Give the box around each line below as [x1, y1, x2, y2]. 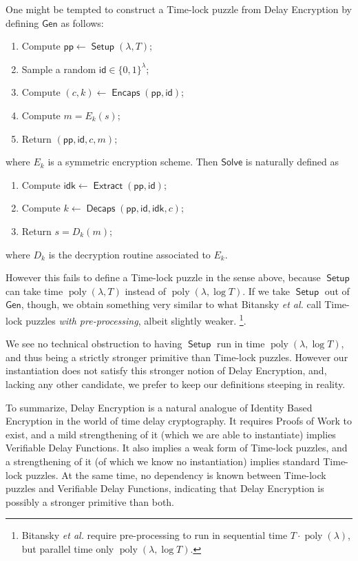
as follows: [61, 15, 104, 30]
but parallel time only [21, 541, 114, 555]
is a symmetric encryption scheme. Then [48, 154, 218, 169]
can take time [6, 283, 63, 298]
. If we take [242, 283, 291, 298]
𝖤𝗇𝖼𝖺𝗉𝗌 [112, 88, 140, 99]
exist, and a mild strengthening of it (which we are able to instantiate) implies [6, 427, 336, 441]
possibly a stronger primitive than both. [6, 494, 174, 509]
